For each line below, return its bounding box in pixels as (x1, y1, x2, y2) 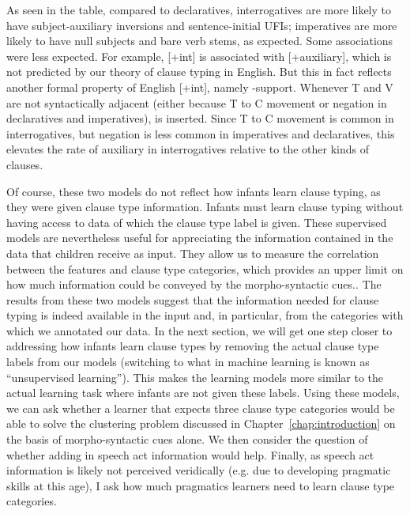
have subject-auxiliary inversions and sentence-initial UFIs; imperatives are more (6, 17, 397, 33)
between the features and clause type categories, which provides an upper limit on (6, 260, 404, 277)
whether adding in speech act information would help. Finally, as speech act (6, 446, 374, 463)
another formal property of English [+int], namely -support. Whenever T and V (6, 78, 393, 95)
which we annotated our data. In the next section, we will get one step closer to (6, 322, 393, 338)
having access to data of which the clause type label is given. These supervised (6, 214, 387, 230)
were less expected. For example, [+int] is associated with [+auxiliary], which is (6, 47, 392, 64)
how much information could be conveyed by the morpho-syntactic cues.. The (6, 276, 382, 293)
